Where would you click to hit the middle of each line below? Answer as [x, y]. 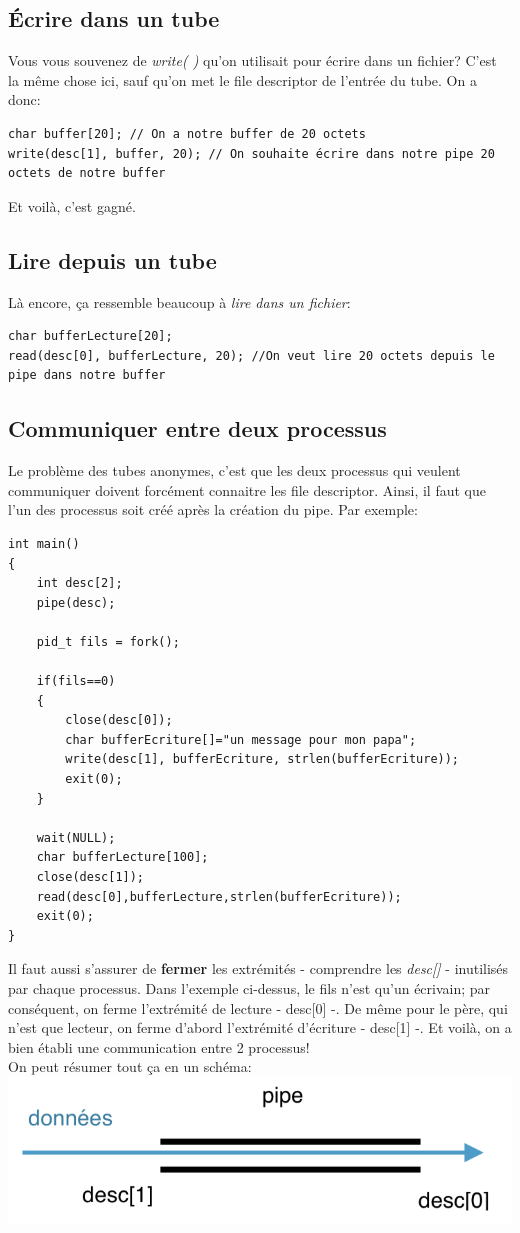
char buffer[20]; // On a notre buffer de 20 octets [187, 133]
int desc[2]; [79, 583]
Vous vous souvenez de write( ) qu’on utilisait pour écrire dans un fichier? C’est [252, 60]
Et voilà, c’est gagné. [72, 205]
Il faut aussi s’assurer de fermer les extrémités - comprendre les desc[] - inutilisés [258, 968]
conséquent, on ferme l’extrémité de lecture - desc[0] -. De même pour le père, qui [258, 1007]
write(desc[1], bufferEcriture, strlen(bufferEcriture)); [262, 759]
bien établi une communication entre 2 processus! [159, 1046]
